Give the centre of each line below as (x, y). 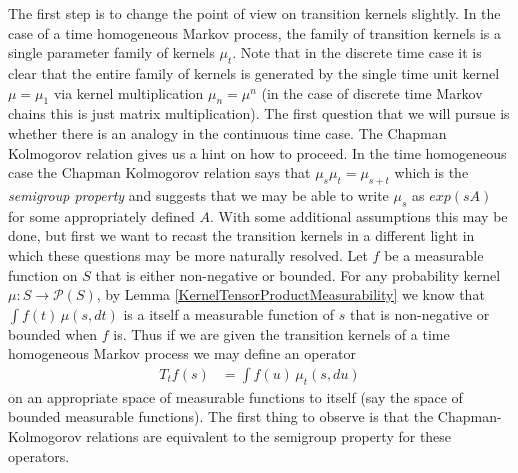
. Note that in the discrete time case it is (357, 52)
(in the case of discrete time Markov (372, 92)
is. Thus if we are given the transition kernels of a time (281, 333)
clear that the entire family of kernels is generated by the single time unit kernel (254, 72)
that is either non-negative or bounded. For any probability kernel (298, 274)
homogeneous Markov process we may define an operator (182, 353)
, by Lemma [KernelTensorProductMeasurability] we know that (290, 294)
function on (43, 274)
